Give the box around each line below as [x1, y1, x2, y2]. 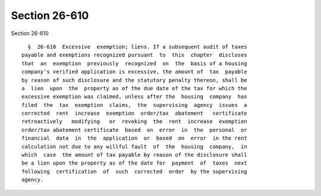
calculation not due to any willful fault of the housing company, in [21, 143, 247, 150]
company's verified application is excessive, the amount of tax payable [21, 68, 247, 75]
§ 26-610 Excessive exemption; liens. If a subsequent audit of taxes [27, 43, 247, 50]
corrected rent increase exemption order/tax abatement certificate [21, 110, 247, 117]
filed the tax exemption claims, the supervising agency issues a [21, 102, 247, 108]
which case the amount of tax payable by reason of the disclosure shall [21, 151, 247, 159]
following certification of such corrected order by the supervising [21, 168, 247, 175]
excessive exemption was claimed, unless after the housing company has [21, 93, 247, 100]
